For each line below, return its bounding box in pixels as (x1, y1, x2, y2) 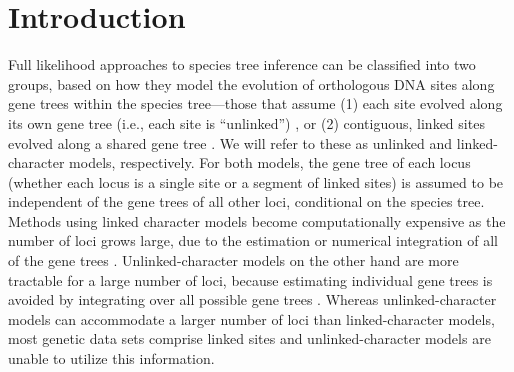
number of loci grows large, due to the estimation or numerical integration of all (8, 230, 498, 251)
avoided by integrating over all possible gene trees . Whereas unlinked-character (8, 289, 497, 310)
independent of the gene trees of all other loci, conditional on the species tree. (8, 191, 485, 212)
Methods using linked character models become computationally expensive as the (8, 210, 506, 231)
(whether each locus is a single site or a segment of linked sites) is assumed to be (8, 171, 504, 192)
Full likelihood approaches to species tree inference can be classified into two (8, 54, 476, 75)
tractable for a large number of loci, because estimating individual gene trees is (8, 269, 493, 290)
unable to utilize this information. (8, 348, 215, 369)
